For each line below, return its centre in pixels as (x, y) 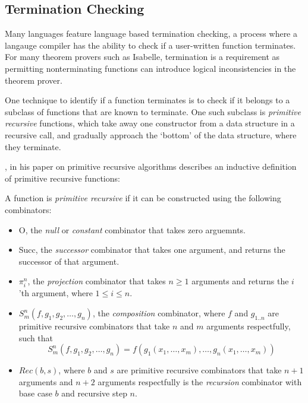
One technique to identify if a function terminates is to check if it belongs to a (147, 100)
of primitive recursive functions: (62, 178)
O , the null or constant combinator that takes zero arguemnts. (132, 229)
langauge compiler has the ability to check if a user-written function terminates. (150, 45)
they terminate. (33, 146)
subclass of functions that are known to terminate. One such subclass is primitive (153, 111)
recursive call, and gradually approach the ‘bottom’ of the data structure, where (151, 134)
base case (35, 393)
